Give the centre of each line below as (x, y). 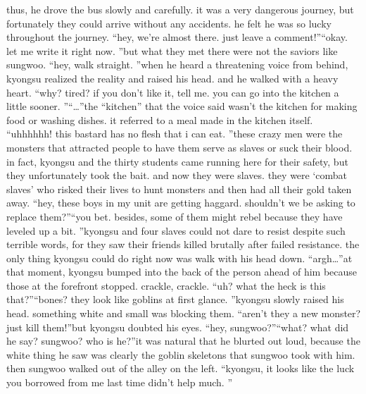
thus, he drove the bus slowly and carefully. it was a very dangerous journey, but (180, 9)
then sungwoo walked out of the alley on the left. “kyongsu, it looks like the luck (181, 368)
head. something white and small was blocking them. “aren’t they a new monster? (184, 313)
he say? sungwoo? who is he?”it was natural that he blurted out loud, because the (183, 341)
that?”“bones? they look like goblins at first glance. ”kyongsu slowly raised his (175, 299)
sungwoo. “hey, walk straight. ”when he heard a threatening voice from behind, (177, 64)
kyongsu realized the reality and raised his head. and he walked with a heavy (172, 78)
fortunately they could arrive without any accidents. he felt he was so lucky (169, 23)
